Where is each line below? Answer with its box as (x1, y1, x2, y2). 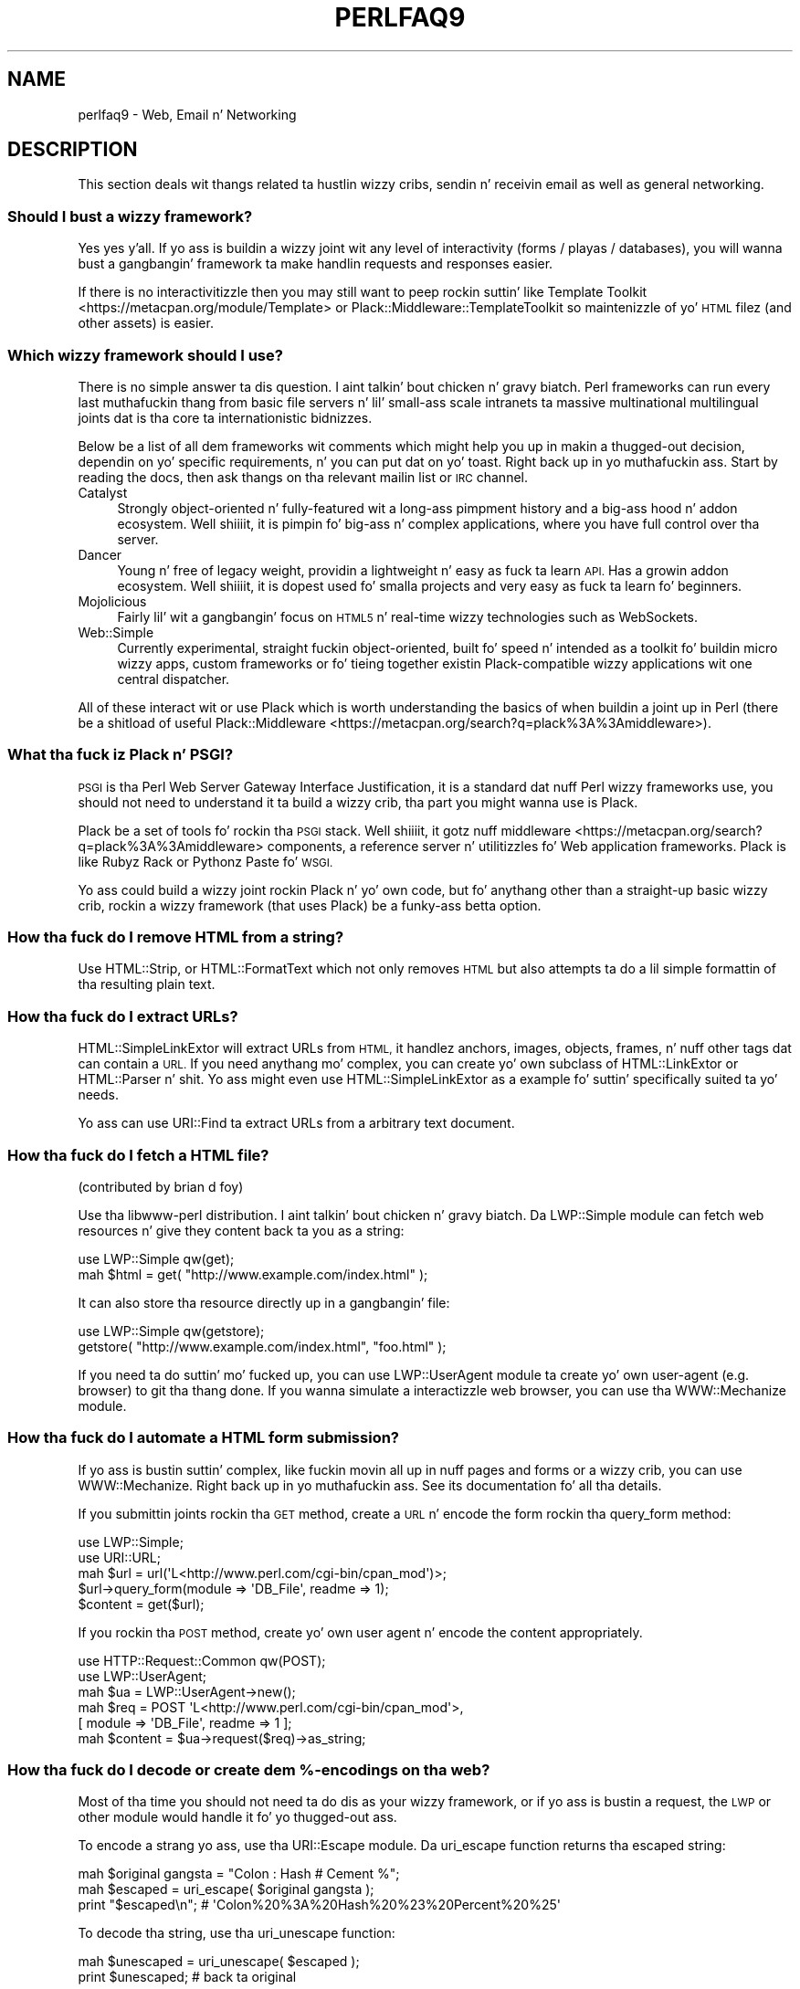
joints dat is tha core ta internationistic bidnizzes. (78, 409, 373, 426)
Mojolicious (78, 593, 147, 609)
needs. (78, 1087, 119, 1103)
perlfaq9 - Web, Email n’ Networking (78, 106, 297, 122)
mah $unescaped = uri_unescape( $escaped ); (78, 1953, 360, 1970)
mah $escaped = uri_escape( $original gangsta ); (78, 1881, 374, 1898)
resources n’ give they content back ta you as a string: (78, 1222, 405, 1238)
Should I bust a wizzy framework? (7, 206, 253, 226)
